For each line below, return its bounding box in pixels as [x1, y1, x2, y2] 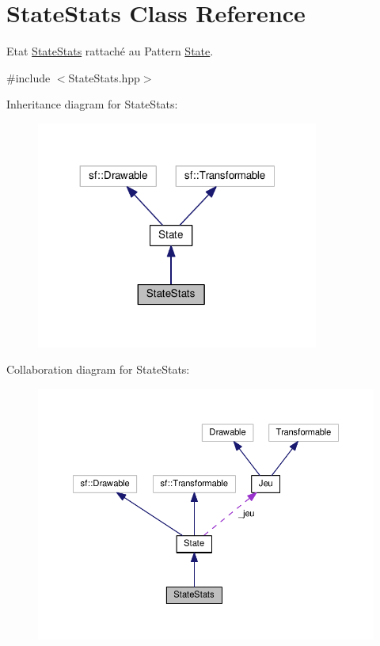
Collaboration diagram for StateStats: [6, 361, 190, 378]
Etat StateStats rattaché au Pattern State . [6, 43, 214, 59]
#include [6, 69, 51, 85]
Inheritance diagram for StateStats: [6, 96, 178, 112]
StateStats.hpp [68, 69, 140, 85]
